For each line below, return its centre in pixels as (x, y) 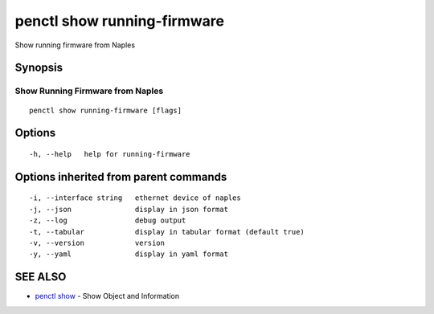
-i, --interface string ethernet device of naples (135, 198)
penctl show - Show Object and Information (107, 296)
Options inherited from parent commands (121, 177)
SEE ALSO (41, 277)
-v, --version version (97, 243)
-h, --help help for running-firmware (110, 154)
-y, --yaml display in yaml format (129, 254)
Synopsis (39, 68)
